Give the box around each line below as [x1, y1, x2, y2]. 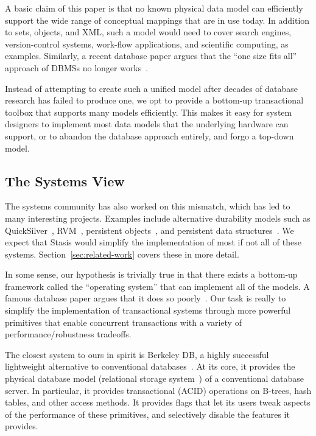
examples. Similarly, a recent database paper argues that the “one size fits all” [5, 49, 297, 62]
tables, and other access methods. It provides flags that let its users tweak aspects [5, 396, 311, 409]
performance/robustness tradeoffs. [5, 328, 132, 340]
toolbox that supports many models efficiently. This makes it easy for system [5, 105, 292, 118]
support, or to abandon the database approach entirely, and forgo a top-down [5, 129, 294, 142]
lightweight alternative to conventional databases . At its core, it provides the [5, 360, 295, 373]
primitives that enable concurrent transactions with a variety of [5, 315, 242, 328]
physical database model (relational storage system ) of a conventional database [5, 372, 304, 385]
